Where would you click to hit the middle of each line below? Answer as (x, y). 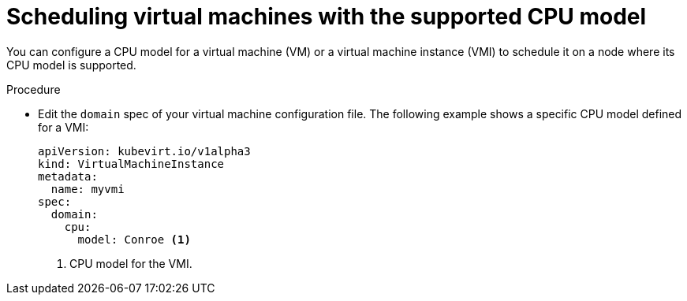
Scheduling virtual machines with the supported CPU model (327, 17)
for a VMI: (63, 127)
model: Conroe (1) (134, 239)
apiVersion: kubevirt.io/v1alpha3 (144, 151)
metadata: (68, 176)
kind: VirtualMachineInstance (131, 164)
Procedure (34, 89)
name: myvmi (88, 189)
